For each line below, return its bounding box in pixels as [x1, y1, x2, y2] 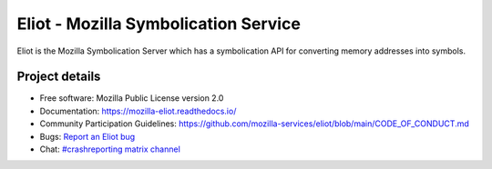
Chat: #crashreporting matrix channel [39, 144, 181, 154]
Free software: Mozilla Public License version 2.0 [39, 93, 224, 104]
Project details [16, 69, 101, 84]
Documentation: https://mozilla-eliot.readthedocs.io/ [39, 105, 237, 116]
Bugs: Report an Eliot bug [39, 131, 136, 142]
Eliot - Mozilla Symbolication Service [16, 14, 301, 34]
